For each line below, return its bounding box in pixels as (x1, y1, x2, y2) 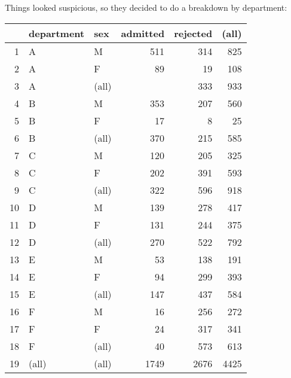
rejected (174, 26, 213, 40)
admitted (121, 26, 165, 40)
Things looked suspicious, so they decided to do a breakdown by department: (5, 1, 287, 13)
